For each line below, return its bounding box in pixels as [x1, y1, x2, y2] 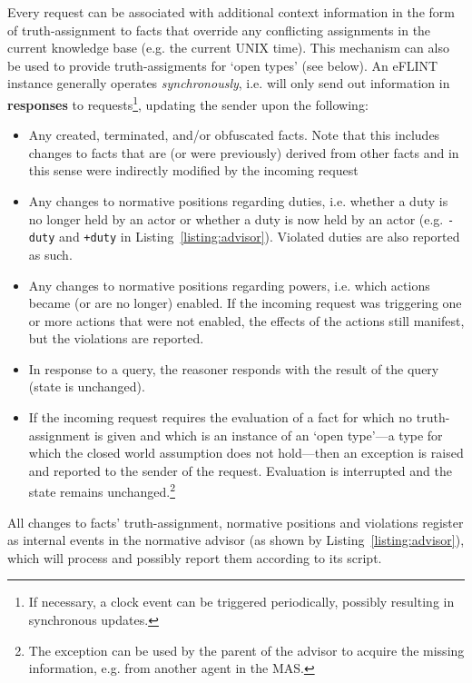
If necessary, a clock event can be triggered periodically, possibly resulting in [28, 592, 455, 611]
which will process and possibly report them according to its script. [7, 548, 382, 567]
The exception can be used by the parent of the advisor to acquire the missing [28, 640, 465, 659]
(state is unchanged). [28, 377, 145, 396]
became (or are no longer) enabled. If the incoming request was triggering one [28, 293, 462, 312]
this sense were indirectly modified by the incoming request [28, 161, 359, 180]
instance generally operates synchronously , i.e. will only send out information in [7, 74, 450, 93]
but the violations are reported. [28, 329, 204, 348]
